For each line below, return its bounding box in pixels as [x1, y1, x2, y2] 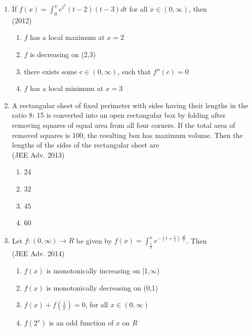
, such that [117, 66, 151, 76]
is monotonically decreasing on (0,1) [46, 282, 158, 293]
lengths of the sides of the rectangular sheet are [12, 139, 159, 150]
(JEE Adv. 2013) [12, 149, 65, 160]
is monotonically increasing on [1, [46, 265, 150, 275]
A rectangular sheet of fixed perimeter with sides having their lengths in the [12, 100, 248, 110]
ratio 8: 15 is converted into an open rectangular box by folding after [12, 110, 226, 120]
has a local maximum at [30, 32, 105, 42]
